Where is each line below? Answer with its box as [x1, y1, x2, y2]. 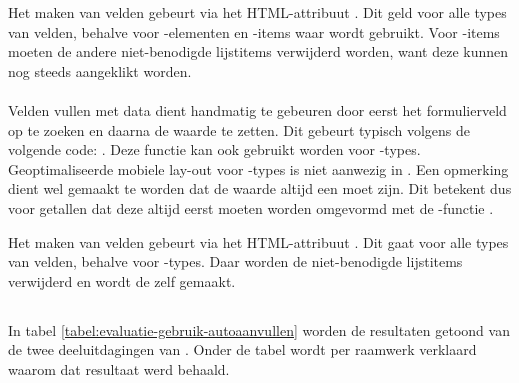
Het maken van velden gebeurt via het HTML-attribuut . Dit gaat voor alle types [8, 231, 509, 252]
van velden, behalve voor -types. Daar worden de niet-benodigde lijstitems [8, 251, 463, 272]
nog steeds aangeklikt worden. [8, 60, 192, 81]
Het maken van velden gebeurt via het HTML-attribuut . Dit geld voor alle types [8, 2, 507, 22]
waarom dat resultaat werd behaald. [8, 358, 230, 379]
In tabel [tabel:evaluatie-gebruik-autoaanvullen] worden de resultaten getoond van [8, 319, 510, 340]
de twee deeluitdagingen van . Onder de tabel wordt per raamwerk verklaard [8, 339, 477, 360]
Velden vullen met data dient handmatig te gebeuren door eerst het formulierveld [8, 99, 507, 120]
